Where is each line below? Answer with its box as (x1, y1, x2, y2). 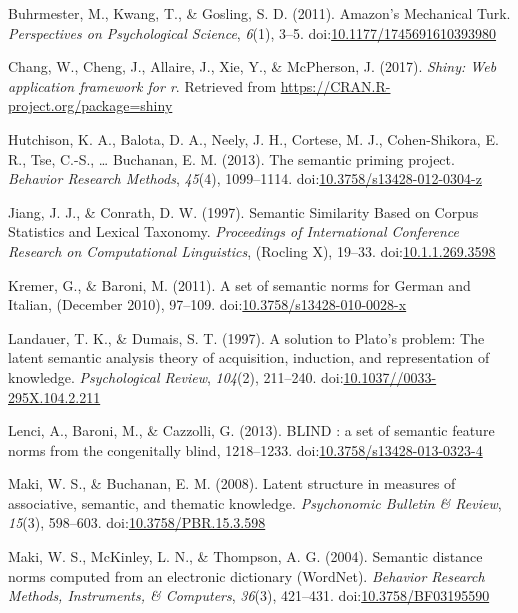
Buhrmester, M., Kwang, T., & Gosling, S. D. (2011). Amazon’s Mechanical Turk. (8, 3, 511, 23)
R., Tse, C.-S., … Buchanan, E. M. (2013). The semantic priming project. (8, 148, 455, 169)
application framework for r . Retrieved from (8, 75, 277, 96)
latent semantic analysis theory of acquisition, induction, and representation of (8, 347, 490, 368)
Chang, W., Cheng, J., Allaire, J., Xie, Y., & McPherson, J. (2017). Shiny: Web (8, 56, 497, 77)
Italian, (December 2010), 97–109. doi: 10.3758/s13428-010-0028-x (8, 294, 407, 315)
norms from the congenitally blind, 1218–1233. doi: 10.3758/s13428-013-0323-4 (8, 439, 483, 460)
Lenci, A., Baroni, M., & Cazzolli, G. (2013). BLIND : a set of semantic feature (8, 420, 495, 441)
